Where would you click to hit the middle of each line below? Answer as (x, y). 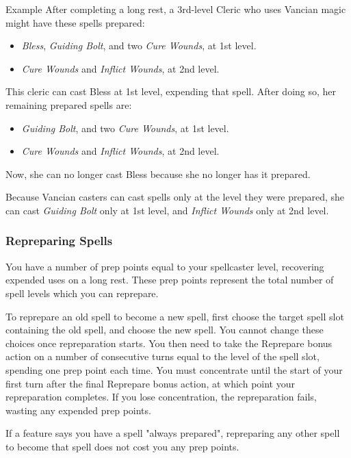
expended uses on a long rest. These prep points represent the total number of (170, 280)
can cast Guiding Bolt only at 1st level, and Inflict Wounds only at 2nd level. (167, 210)
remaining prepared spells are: (69, 104)
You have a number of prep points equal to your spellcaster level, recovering (165, 266)
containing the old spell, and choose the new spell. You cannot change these (165, 330)
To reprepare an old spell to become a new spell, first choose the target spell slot (175, 316)
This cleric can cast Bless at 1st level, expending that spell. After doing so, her (171, 91)
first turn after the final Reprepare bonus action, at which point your (150, 383)
